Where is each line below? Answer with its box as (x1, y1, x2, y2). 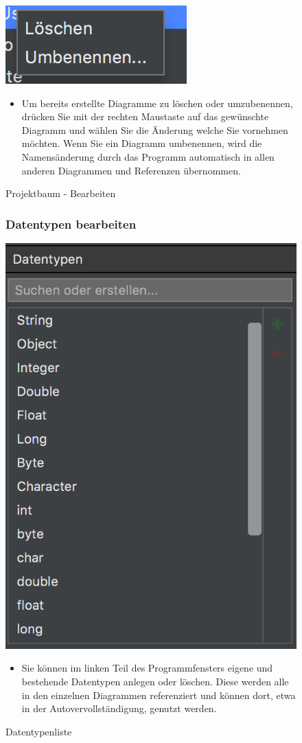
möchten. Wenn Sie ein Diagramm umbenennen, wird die (21, 136, 262, 150)
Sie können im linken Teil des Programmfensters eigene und (21, 661, 273, 675)
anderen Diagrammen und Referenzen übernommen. (21, 163, 241, 177)
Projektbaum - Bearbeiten (5, 186, 116, 201)
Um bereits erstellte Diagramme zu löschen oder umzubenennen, (21, 95, 293, 110)
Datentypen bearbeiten (5, 215, 137, 232)
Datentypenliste (5, 724, 72, 738)
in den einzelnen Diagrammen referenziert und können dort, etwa (21, 687, 296, 702)
